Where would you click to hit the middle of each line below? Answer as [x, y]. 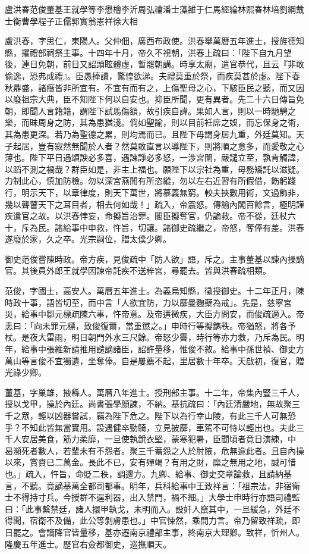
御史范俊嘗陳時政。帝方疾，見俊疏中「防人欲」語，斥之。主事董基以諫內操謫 [154, 259]
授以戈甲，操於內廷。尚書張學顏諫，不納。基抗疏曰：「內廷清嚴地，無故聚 [148, 404]
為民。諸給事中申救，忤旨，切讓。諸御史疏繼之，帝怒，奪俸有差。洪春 [167, 227]
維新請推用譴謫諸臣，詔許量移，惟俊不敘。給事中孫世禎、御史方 [179, 349]
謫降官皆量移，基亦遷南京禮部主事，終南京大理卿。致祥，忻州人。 [175, 532]
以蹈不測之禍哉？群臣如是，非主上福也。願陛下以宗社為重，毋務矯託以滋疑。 [154, 169]
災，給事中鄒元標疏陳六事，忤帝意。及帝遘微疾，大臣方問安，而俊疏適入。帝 [154, 314]
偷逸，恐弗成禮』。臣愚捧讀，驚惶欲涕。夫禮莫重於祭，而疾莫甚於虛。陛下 [148, 75]
